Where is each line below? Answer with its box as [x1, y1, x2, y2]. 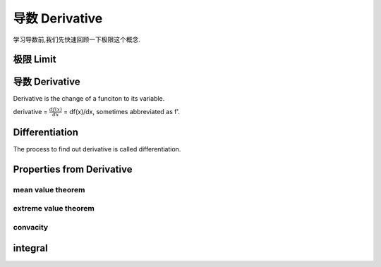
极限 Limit [13, 54, 56, 66]
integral [13, 242, 49, 254]
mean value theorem [13, 185, 85, 194]
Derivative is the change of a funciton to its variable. [13, 94, 165, 103]
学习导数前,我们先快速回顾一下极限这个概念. [13, 35, 141, 44]
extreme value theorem [13, 204, 95, 213]
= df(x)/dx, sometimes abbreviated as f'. [64, 107, 180, 116]
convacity [13, 222, 49, 232]
